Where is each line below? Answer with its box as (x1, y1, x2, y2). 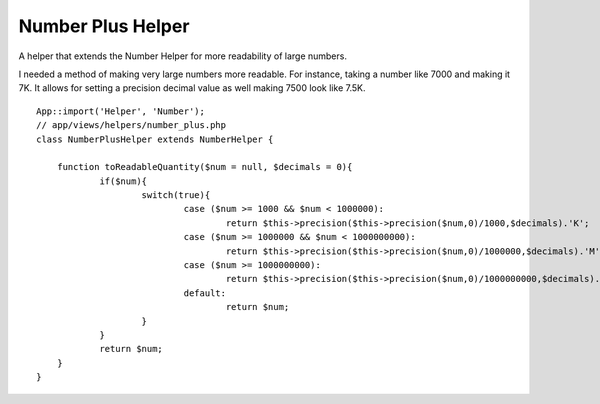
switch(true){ (141, 190, 211, 201)
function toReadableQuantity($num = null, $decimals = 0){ (56, 161, 353, 173)
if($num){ (99, 175, 148, 187)
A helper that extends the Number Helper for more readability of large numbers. (18, 50, 347, 62)
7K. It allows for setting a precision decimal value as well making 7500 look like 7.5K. (18, 82, 366, 94)
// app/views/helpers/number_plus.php (36, 120, 227, 131)
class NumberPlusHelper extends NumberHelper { (36, 133, 274, 145)
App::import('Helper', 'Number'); (36, 105, 205, 117)
